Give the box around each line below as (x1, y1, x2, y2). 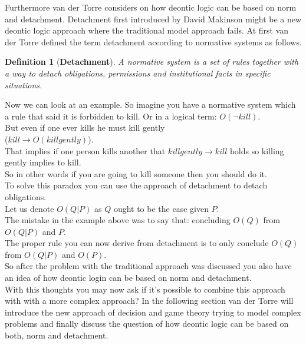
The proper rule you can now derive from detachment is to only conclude (5, 237, 269, 249)
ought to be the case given (113, 202, 209, 214)
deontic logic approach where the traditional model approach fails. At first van (5, 24, 289, 37)
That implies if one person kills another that (5, 144, 166, 157)
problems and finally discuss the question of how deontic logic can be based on (5, 317, 289, 330)
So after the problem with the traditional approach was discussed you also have (5, 260, 292, 272)
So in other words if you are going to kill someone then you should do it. (5, 167, 267, 180)
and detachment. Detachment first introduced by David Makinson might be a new (5, 12, 302, 25)
